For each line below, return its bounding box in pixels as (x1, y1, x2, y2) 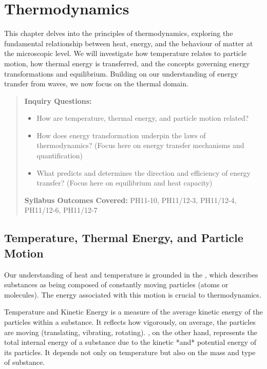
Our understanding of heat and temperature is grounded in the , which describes (4, 269, 258, 280)
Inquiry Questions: (24, 95, 92, 106)
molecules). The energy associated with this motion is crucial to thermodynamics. (4, 289, 261, 300)
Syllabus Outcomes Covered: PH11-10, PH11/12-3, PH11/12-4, (24, 194, 237, 205)
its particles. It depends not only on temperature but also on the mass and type (4, 346, 256, 357)
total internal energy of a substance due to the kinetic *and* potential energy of (4, 337, 257, 347)
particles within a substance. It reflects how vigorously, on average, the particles (4, 317, 256, 327)
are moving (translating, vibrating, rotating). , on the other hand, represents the (4, 326, 257, 337)
